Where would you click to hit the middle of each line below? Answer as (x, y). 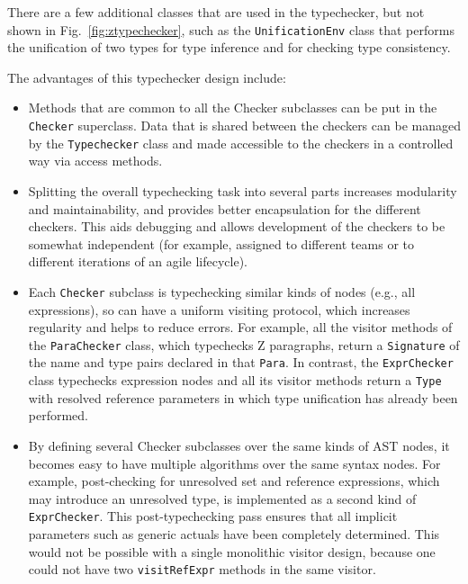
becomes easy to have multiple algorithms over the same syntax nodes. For (234, 463)
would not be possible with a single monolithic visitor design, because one (232, 551)
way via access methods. (95, 161)
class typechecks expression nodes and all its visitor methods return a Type (235, 380)
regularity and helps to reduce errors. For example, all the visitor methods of (240, 327)
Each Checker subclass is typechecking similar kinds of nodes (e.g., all (222, 291)
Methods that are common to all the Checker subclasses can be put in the (233, 108)
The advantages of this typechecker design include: (147, 77)
